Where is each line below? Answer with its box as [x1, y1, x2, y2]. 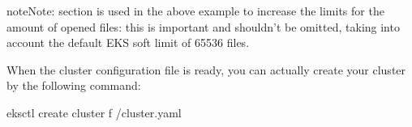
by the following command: [6, 77, 141, 94]
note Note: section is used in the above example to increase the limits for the [6, 2, 384, 19]
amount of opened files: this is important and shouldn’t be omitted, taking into [6, 18, 400, 35]
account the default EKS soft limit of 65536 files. [6, 34, 250, 51]
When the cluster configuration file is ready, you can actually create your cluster [6, 61, 406, 78]
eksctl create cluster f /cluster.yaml [6, 104, 182, 121]
